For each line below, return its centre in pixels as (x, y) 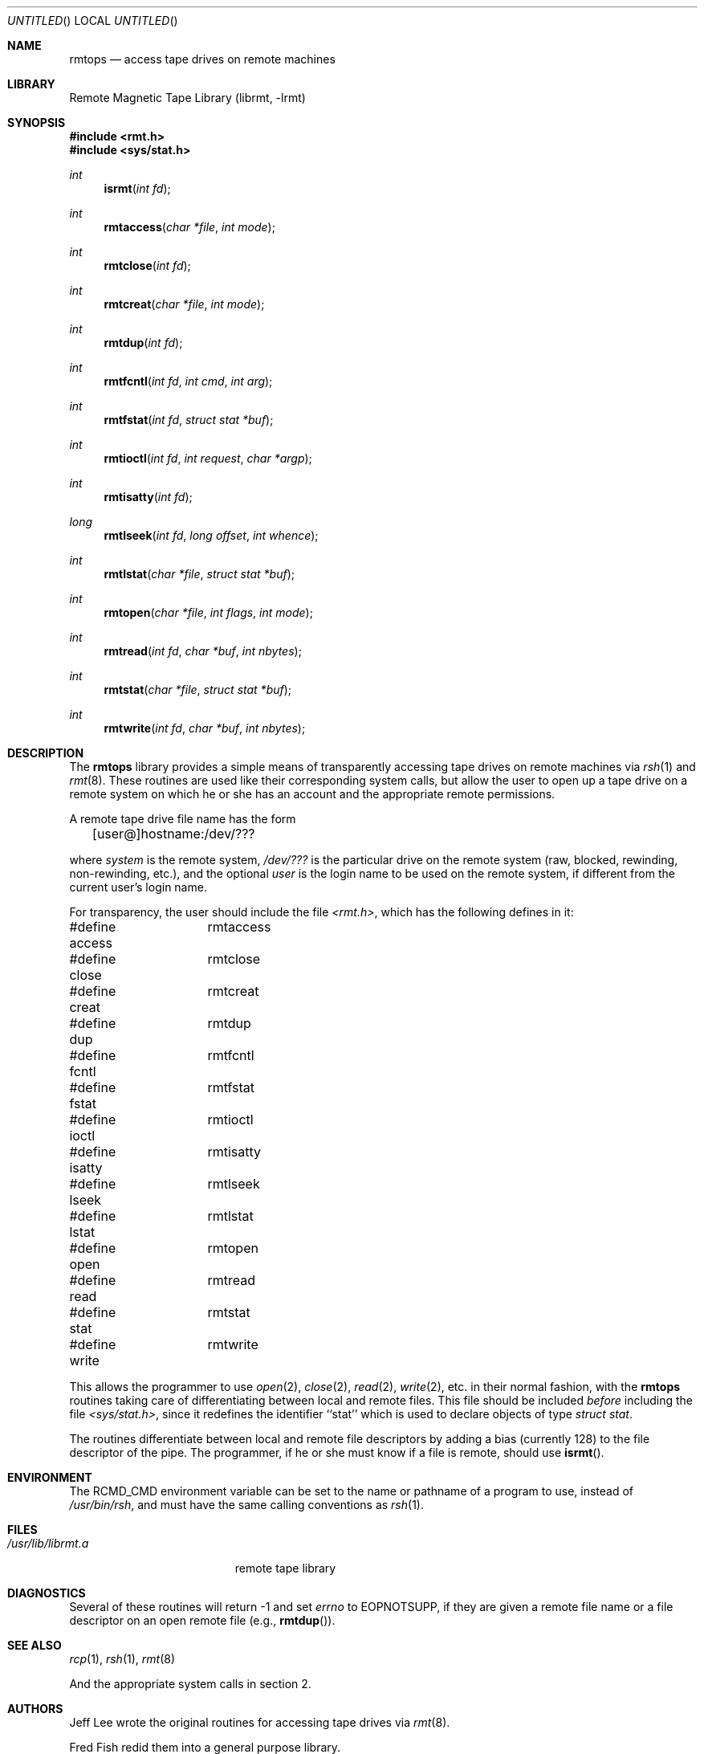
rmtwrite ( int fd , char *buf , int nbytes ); (205, 728)
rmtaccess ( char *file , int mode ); (189, 227)
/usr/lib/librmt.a (48, 1543)
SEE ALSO (35, 1645)
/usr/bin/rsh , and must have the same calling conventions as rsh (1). (246, 1505)
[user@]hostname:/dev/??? (174, 834)
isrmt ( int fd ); (137, 188)
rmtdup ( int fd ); (143, 343)
